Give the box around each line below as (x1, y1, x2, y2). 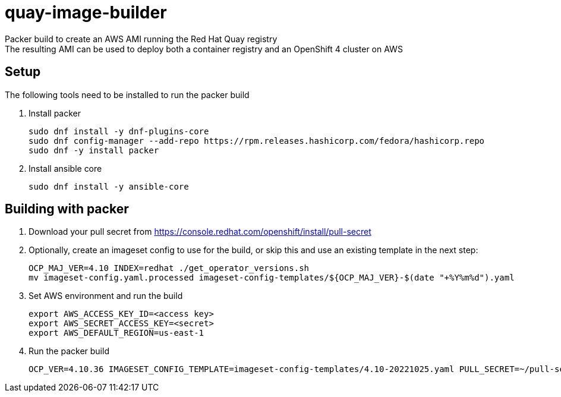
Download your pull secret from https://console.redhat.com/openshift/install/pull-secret (29, 226, 371, 237)
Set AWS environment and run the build (29, 291, 183, 301)
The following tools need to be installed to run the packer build (5, 89, 250, 100)
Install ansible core (29, 163, 102, 174)
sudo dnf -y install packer (29, 145, 159, 155)
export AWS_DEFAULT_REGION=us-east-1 (29, 328, 204, 338)
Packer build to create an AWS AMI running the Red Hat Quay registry (5, 33, 278, 44)
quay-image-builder (5, 2, 167, 23)
